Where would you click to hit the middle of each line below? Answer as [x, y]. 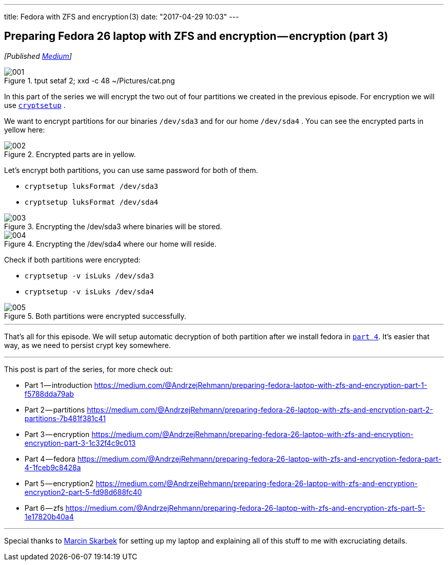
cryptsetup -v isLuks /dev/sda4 [89, 291]
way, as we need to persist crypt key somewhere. [87, 345]
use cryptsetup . [35, 105]
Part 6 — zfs [44, 508]
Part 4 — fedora [50, 459]
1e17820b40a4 [49, 516]
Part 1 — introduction [59, 385]
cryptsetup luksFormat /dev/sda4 [92, 202]
